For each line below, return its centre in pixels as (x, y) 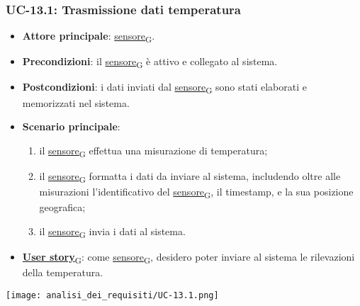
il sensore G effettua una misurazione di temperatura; (153, 151)
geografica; (62, 207)
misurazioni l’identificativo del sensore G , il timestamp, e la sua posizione (196, 192)
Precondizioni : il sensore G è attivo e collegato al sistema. (150, 62)
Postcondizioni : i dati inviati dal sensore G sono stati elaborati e (164, 88)
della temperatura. (63, 272)
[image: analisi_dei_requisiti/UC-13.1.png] (112, 295)
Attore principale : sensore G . (89, 37)
